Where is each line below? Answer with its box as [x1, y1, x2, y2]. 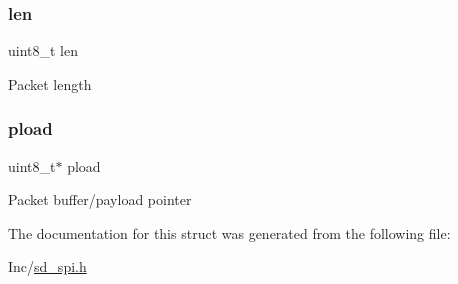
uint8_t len [8, 40, 79, 61]
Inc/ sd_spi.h [8, 256, 87, 277]
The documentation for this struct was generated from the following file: [8, 222, 451, 243]
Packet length [8, 73, 92, 94]
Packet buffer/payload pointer [8, 189, 192, 210]
